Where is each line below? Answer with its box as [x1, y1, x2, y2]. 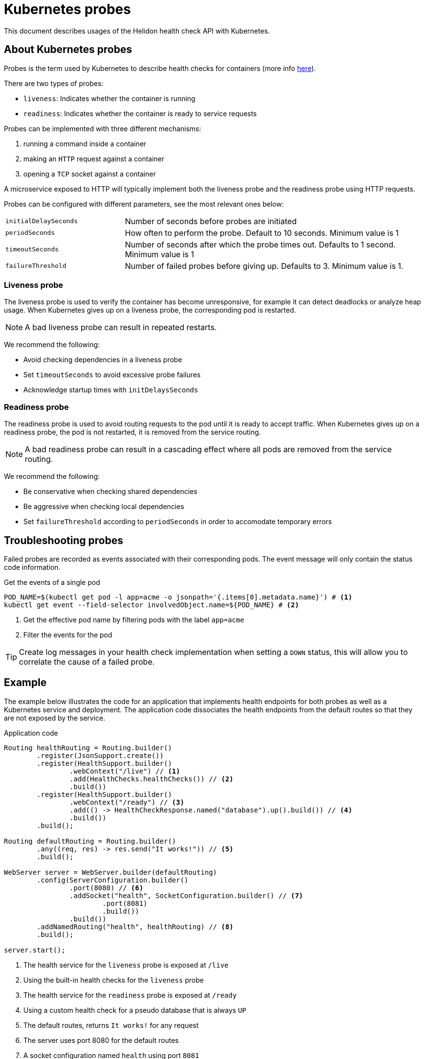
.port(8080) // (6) [69, 883, 143, 892]
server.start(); [4, 946, 66, 954]
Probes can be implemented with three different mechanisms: [4, 124, 201, 133]
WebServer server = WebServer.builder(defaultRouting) [4, 868, 217, 876]
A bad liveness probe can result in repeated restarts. [25, 322, 217, 333]
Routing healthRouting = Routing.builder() [4, 743, 172, 752]
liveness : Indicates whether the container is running [23, 94, 195, 103]
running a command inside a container [23, 139, 146, 148]
